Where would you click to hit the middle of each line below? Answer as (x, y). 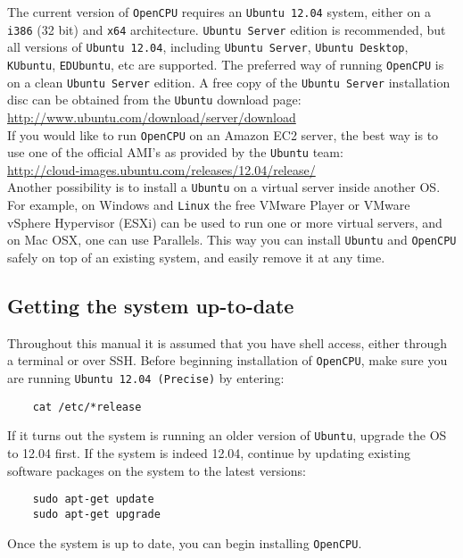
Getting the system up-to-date (151, 305)
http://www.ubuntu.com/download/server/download (152, 117)
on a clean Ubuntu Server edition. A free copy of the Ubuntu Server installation (229, 82)
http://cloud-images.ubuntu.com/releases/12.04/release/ (161, 169)
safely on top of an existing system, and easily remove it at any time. (196, 257)
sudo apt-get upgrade (96, 514)
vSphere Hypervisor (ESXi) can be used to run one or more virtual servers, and (225, 222)
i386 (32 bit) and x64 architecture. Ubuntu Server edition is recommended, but (227, 29)
